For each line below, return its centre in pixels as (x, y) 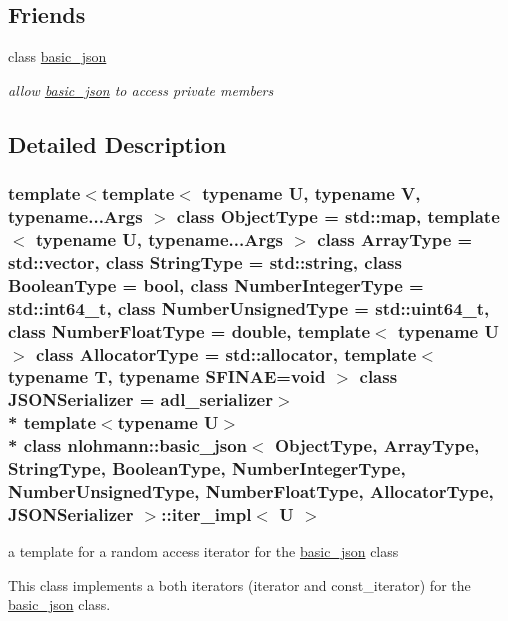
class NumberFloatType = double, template (189, 330)
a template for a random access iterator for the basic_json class (203, 551)
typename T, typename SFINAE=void (167, 376)
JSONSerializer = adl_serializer (140, 399)
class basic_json (57, 56)
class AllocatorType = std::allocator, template (226, 353)
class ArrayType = (395, 238)
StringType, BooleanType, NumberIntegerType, (207, 468)
